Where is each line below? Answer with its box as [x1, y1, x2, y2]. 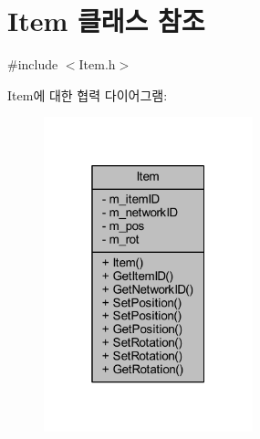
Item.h [78, 55, 116, 74]
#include [7, 55, 58, 74]
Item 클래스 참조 [7, 2, 205, 39]
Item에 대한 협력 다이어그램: [7, 85, 168, 104]
